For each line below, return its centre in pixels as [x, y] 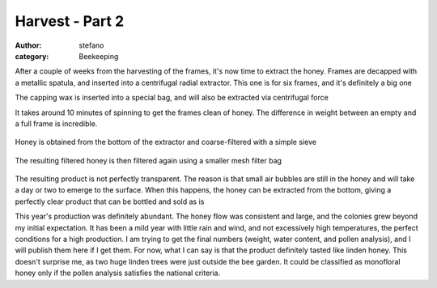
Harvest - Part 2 [70, 21]
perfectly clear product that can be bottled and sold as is [110, 201]
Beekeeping [99, 56]
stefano [91, 45]
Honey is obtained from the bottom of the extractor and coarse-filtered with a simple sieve [166, 142]
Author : [28, 45]
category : [32, 56]
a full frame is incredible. [56, 123]
